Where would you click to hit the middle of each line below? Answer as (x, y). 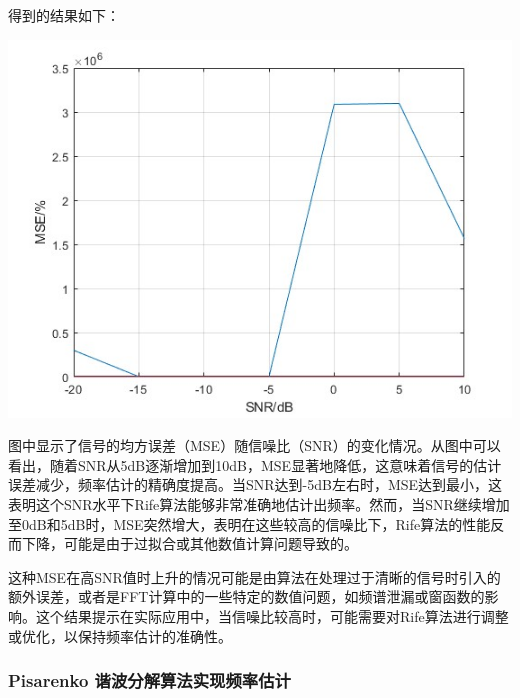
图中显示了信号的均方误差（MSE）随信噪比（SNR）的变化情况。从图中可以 (254, 445)
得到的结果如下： (64, 15)
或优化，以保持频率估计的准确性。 (120, 635)
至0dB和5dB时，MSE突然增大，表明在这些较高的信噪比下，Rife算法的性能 (249, 523)
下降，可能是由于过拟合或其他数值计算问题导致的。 (189, 543)
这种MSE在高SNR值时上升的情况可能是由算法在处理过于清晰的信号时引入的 (254, 576)
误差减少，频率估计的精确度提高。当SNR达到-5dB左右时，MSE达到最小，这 (255, 484)
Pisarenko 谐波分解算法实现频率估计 (149, 680)
